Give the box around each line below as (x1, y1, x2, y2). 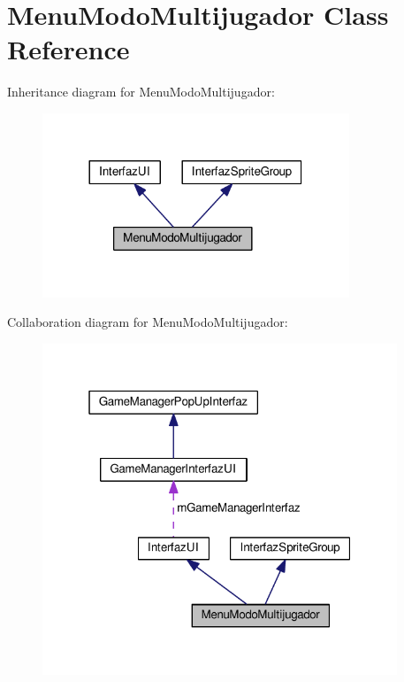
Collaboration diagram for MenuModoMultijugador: (7, 313, 288, 331)
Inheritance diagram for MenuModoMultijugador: (7, 82, 275, 101)
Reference (7, 31, 130, 67)
